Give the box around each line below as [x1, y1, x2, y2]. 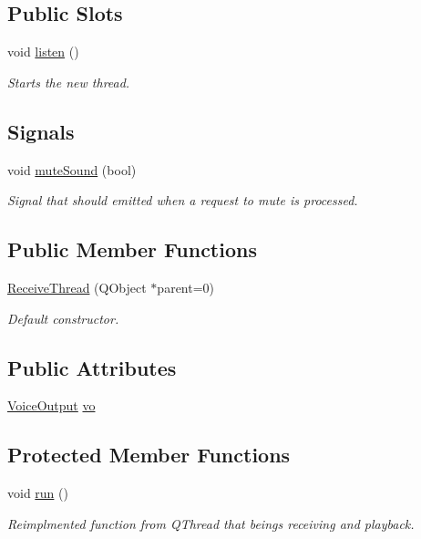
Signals [7, 117, 75, 145]
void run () [7, 483, 68, 503]
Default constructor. [7, 308, 119, 327]
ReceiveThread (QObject [7, 277, 147, 296]
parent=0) [157, 277, 215, 296]
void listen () [7, 42, 79, 61]
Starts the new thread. [7, 72, 130, 91]
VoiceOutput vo [7, 396, 96, 415]
